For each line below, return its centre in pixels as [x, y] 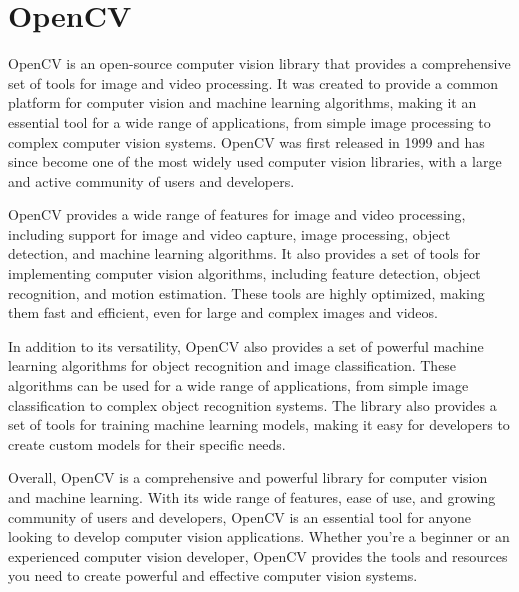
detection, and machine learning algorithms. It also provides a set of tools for [244, 253]
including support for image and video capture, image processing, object [229, 233]
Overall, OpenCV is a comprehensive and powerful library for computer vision [248, 477]
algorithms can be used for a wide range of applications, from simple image [238, 385]
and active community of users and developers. [151, 180]
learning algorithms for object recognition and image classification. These [232, 365]
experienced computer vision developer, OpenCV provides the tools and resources [258, 555]
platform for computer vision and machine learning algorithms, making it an [242, 102]
